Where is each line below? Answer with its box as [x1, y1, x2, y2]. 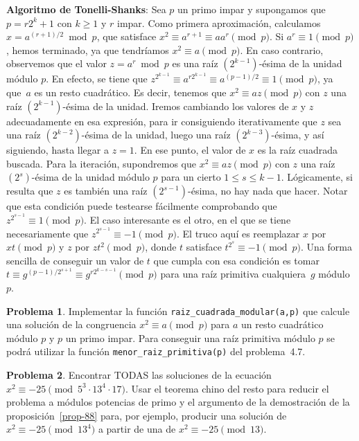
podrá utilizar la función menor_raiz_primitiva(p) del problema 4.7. [6, 344, 306, 359]
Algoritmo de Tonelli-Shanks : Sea [6, 2, 166, 16]
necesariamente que [6, 226, 89, 240]
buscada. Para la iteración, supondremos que [6, 156, 196, 170]
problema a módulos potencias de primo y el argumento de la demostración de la [6, 395, 350, 409]
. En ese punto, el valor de [134, 143, 246, 157]
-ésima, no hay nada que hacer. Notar [188, 183, 348, 198]
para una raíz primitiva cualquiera [160, 267, 306, 281]
